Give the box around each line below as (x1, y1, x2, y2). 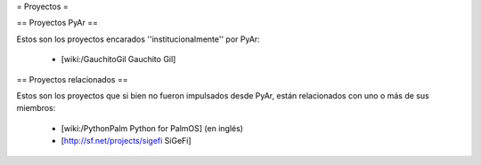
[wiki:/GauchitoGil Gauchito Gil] (61, 54, 176, 65)
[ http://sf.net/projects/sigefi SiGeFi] (61, 136, 192, 146)
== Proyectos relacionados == (16, 74, 128, 84)
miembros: (16, 103, 56, 114)
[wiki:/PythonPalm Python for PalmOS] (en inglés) (61, 122, 244, 133)
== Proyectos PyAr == (16, 18, 98, 28)
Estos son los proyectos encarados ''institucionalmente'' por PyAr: (16, 34, 260, 44)
